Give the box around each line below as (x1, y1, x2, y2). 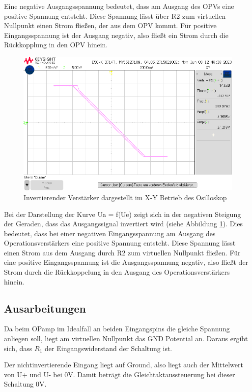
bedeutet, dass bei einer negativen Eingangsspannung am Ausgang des (4, 228, 216, 238)
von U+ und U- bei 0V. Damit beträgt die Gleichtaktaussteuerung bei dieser (4, 369, 235, 379)
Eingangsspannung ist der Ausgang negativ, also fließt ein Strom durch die (4, 30, 228, 40)
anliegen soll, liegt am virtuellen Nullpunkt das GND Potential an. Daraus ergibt (4, 333, 248, 344)
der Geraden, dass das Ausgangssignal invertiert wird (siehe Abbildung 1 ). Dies (4, 218, 243, 229)
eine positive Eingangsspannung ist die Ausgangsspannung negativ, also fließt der (4, 257, 249, 267)
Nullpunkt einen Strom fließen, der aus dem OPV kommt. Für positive (4, 20, 217, 31)
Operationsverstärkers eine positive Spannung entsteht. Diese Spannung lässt (4, 238, 236, 248)
